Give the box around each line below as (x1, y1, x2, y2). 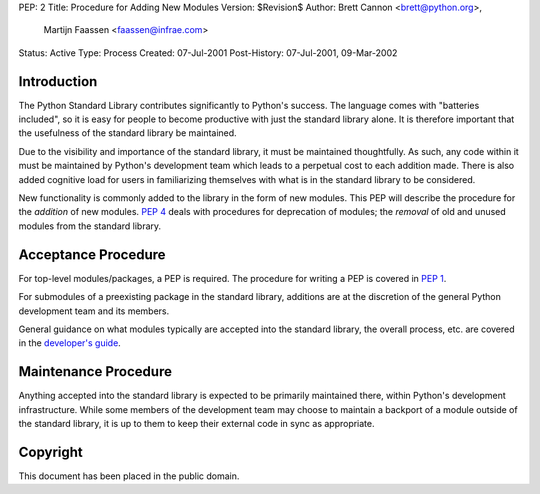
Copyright (18, 443, 84, 460)
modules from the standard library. (18, 220, 162, 232)
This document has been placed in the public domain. (18, 470, 240, 482)
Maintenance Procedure (18, 363, 172, 380)
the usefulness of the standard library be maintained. (18, 127, 237, 139)
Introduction (18, 73, 98, 90)
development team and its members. (18, 305, 170, 317)
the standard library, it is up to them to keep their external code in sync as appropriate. (18, 417, 375, 429)
